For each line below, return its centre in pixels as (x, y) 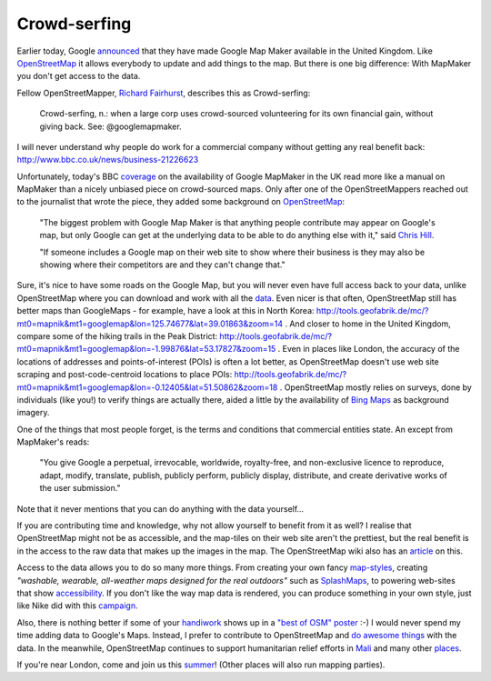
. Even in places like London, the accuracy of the (369, 349)
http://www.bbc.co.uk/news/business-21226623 (108, 160)
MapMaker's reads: (53, 442)
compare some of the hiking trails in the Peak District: (117, 335)
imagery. (33, 413)
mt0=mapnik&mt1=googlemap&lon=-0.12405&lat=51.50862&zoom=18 (147, 387)
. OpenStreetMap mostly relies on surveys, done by (376, 387)
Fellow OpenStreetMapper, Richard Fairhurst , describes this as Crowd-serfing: (164, 93)
